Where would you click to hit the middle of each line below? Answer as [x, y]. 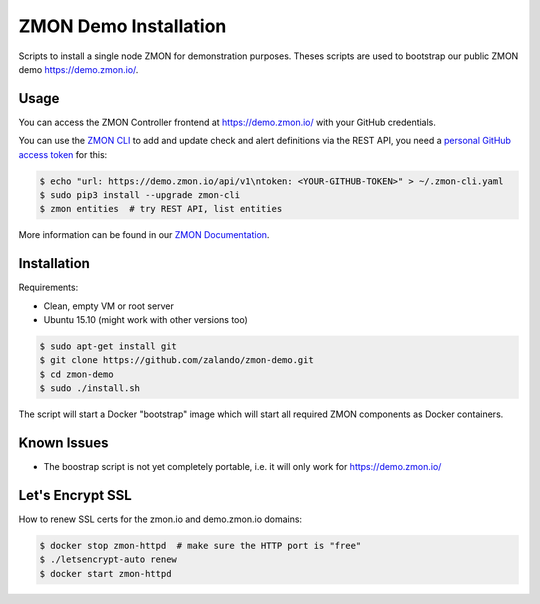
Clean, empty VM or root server [108, 306]
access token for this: [63, 154]
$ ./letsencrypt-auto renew [108, 559]
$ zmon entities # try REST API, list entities [161, 209]
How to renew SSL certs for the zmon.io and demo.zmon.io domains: [160, 519]
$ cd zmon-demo [76, 374]
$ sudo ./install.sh [89, 388]
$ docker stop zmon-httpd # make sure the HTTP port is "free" [200, 545]
